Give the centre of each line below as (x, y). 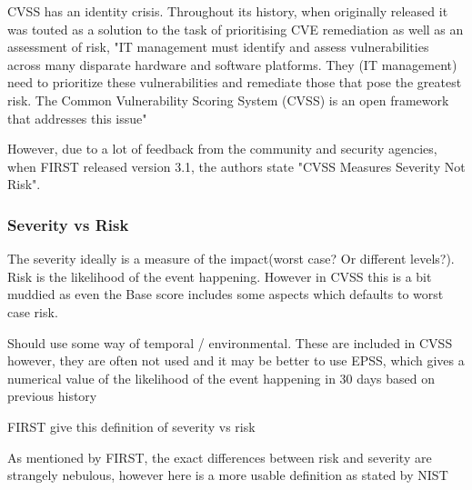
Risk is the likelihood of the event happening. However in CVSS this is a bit (220, 276)
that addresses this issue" (77, 118)
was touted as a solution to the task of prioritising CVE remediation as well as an (236, 29)
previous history (52, 396)
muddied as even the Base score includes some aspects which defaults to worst (226, 294)
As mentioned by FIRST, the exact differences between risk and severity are (220, 457)
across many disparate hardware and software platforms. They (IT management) (232, 64)
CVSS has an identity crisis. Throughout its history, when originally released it (228, 11)
